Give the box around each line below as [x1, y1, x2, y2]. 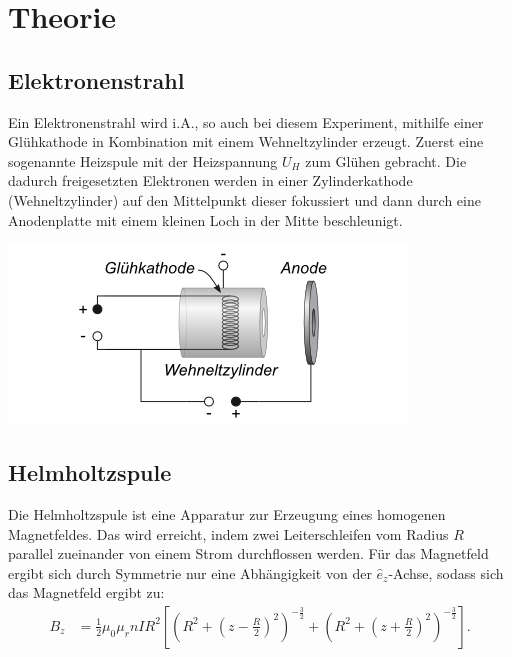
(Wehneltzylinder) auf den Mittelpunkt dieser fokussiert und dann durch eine [8, 189, 481, 210]
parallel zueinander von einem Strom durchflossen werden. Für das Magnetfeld [8, 543, 489, 564]
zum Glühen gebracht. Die [305, 150, 467, 171]
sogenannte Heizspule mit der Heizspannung [8, 150, 278, 171]
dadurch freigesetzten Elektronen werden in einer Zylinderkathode [8, 170, 413, 191]
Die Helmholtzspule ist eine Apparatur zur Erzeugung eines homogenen [8, 503, 446, 524]
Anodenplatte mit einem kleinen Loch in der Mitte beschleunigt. [8, 209, 403, 230]
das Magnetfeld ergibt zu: [8, 582, 165, 603]
